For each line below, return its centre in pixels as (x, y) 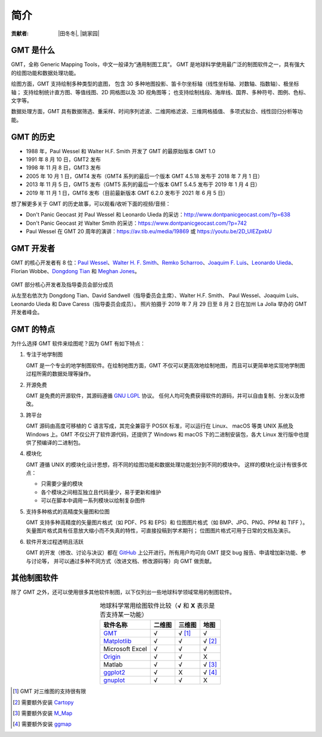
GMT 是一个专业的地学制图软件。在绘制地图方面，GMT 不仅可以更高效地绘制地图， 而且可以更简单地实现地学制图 (165, 365)
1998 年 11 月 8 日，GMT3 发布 (64, 168)
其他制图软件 (35, 578)
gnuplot (114, 680)
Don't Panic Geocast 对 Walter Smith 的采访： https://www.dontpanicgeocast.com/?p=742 (136, 223)
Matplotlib (117, 641)
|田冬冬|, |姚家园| (79, 33)
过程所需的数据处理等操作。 (60, 374)
